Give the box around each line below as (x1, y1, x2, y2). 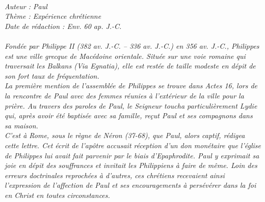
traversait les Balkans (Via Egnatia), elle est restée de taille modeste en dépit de (5, 60, 256, 71)
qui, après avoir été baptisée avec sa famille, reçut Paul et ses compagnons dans (5, 110, 253, 121)
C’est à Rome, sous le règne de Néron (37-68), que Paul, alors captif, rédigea (5, 130, 245, 141)
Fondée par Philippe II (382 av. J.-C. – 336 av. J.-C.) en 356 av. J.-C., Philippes (5, 40, 259, 51)
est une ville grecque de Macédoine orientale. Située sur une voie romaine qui (5, 50, 246, 61)
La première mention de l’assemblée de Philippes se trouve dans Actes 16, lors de (5, 80, 258, 91)
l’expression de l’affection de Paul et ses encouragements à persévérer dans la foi (5, 180, 256, 190)
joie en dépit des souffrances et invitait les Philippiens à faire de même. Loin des (5, 160, 257, 171)
